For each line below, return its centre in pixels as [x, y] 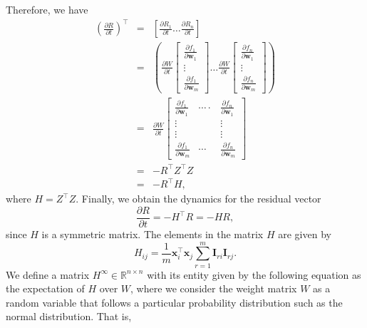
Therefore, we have [47, 9]
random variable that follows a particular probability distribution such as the [174, 302]
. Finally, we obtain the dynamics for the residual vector [198, 199]
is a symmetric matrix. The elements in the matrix [153, 234]
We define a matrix [48, 274]
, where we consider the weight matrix [214, 288]
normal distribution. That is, [69, 316]
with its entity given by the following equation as [254, 274]
